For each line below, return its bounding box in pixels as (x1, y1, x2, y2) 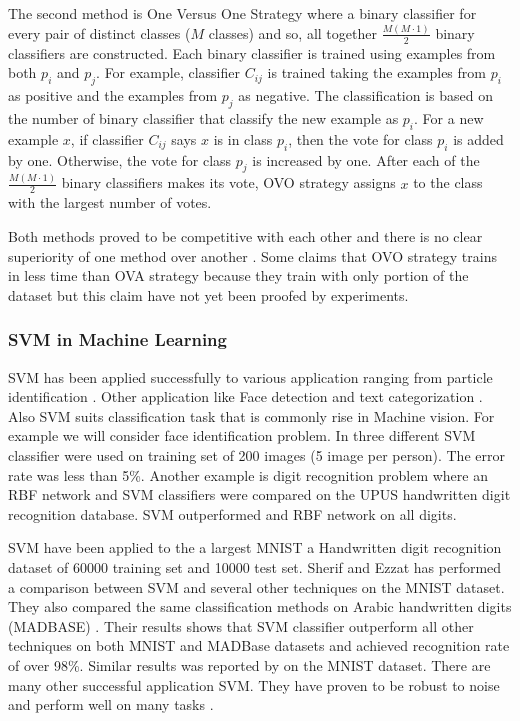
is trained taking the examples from (267, 62, 486, 83)
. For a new (414, 107, 484, 128)
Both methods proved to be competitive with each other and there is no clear (8, 226, 483, 247)
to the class (413, 172, 483, 193)
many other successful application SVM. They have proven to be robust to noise (8, 674, 500, 695)
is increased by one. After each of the (252, 149, 480, 170)
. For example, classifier (96, 62, 240, 83)
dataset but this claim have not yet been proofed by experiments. (8, 284, 409, 305)
